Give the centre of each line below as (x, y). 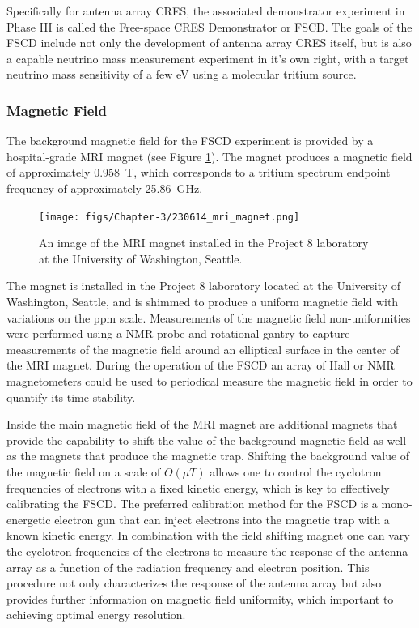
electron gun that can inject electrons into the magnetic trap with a (222, 519)
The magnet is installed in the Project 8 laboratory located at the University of (204, 286)
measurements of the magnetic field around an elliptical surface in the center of (203, 349)
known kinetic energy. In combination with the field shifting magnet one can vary (208, 535)
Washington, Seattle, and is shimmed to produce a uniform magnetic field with (203, 301)
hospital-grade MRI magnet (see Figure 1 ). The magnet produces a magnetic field (209, 156)
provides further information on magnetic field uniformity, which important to (200, 598)
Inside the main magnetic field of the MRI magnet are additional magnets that (202, 424)
